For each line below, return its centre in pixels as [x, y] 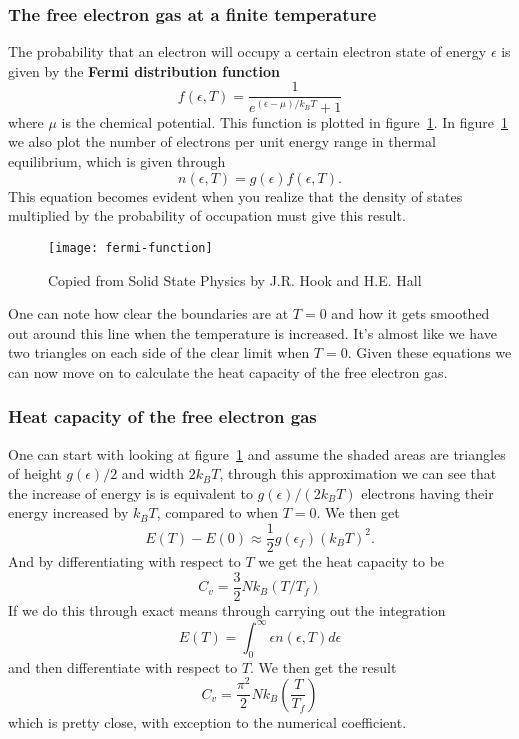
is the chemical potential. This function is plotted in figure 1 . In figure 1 [284, 121]
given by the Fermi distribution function [144, 70]
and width [153, 473]
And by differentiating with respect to [124, 561]
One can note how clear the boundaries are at [148, 313]
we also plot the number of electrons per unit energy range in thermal [222, 141]
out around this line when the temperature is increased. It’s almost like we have [252, 332]
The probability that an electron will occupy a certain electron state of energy [247, 51]
